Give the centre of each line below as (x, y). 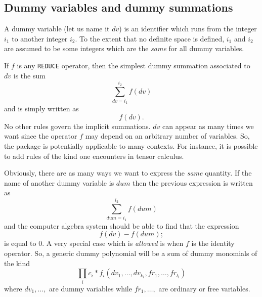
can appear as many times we (208, 126)
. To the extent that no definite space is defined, (150, 38)
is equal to (20, 243)
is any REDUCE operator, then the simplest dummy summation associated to (134, 65)
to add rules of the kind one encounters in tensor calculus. (94, 156)
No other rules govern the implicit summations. (77, 126)
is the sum (29, 75)
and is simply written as (41, 109)
